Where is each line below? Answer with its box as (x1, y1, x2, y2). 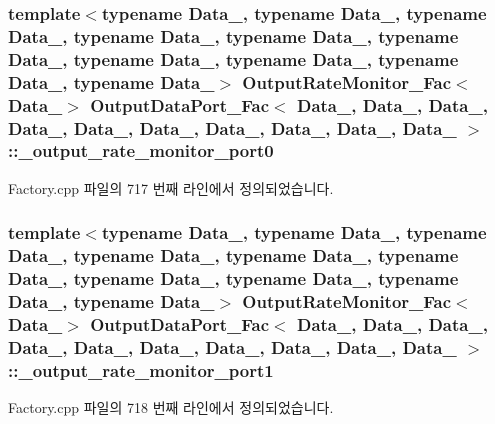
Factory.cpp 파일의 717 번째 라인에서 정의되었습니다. (8, 177, 334, 198)
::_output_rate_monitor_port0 (8, 138, 274, 163)
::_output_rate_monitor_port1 (8, 357, 274, 382)
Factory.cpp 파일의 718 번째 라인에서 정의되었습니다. (8, 397, 334, 418)
